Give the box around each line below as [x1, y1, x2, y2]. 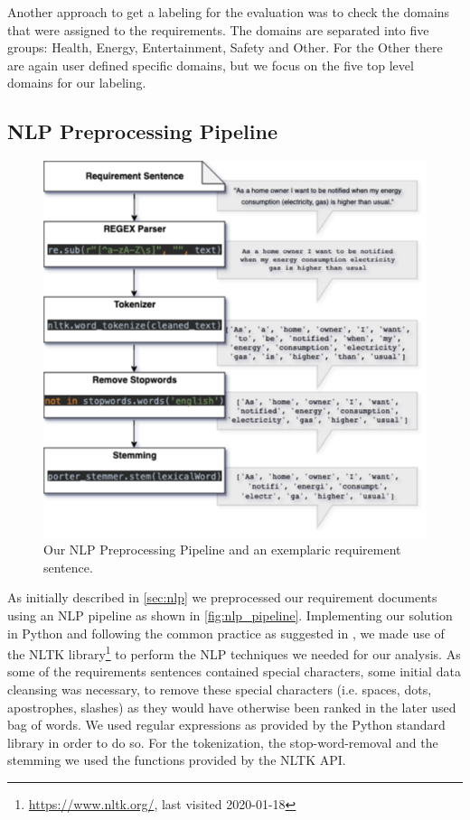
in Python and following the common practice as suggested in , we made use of [7, 623, 445, 642]
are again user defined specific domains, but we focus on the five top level [7, 55, 414, 74]
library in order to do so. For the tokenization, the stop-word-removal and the [7, 732, 438, 751]
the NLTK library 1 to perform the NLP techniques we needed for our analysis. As [7, 642, 461, 663]
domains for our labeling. [7, 73, 146, 92]
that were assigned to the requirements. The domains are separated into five [7, 20, 429, 39]
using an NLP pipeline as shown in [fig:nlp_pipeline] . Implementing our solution [7, 606, 453, 625]
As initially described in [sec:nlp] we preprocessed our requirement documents [7, 588, 437, 607]
